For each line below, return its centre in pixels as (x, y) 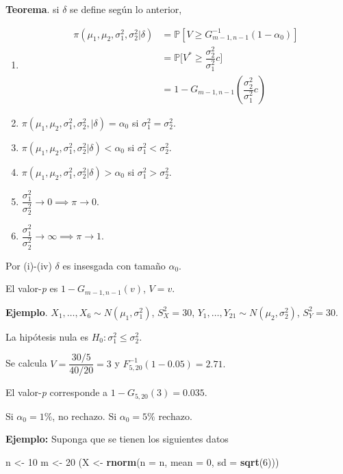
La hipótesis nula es (47, 336)
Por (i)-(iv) (29, 265)
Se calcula (26, 363)
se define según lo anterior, (126, 9)
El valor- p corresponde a (57, 392)
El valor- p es (32, 288)
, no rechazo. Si (85, 416)
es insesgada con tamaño (114, 265)
